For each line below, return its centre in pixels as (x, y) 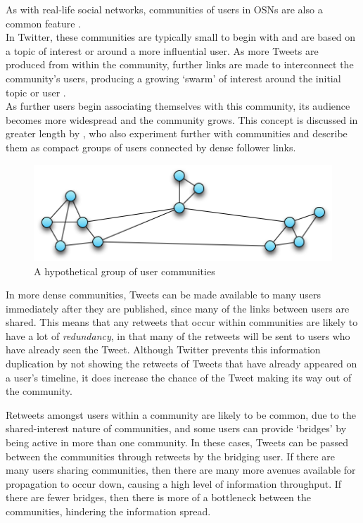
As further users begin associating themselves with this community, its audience (178, 106)
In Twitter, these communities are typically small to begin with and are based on (181, 37)
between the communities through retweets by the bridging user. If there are (170, 456)
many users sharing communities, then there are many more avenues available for (181, 470)
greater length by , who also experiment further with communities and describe (177, 133)
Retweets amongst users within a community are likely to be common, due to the (181, 414)
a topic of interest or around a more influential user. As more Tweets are (162, 50)
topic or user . (36, 92)
